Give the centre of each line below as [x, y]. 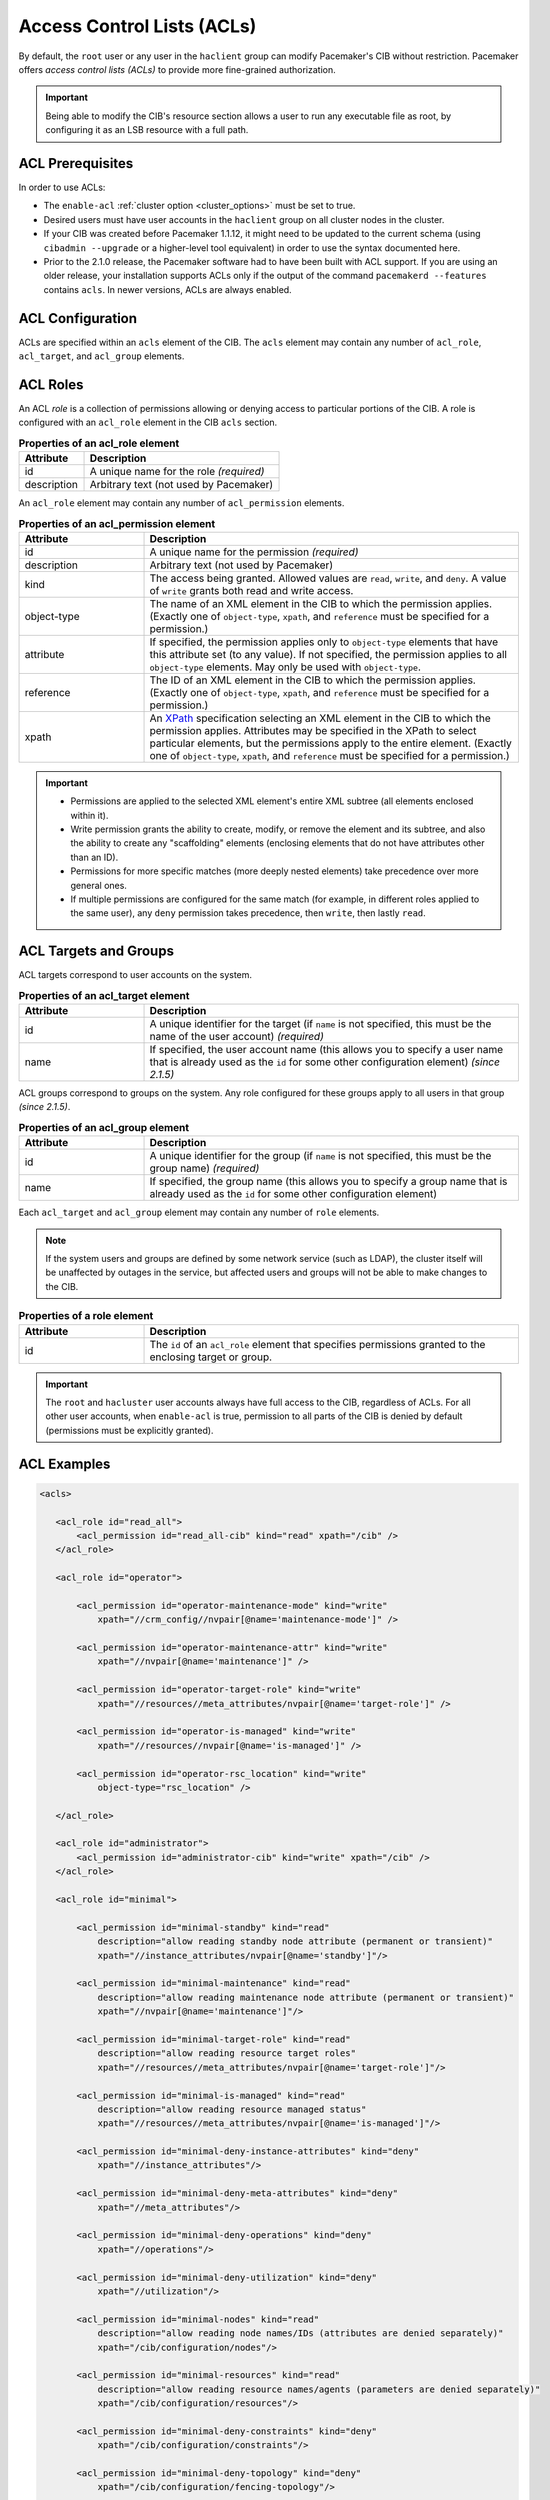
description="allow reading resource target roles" [227, 2053]
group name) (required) [204, 1168]
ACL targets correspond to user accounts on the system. [135, 975]
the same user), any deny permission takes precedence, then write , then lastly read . [248, 913]
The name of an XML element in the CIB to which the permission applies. [321, 603]
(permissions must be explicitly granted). [129, 1430]
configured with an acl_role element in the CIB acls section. [148, 422]
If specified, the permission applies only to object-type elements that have [324, 642]
